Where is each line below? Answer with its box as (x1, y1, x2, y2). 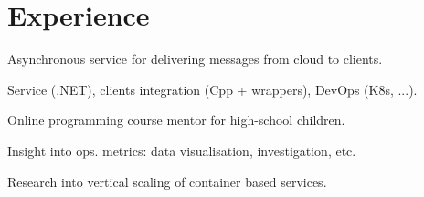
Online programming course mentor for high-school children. (7, 110, 345, 130)
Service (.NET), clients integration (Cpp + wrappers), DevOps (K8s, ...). (7, 79, 418, 98)
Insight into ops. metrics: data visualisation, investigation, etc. (7, 140, 356, 160)
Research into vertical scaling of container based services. (7, 171, 327, 191)
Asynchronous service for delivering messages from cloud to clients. (7, 49, 383, 68)
